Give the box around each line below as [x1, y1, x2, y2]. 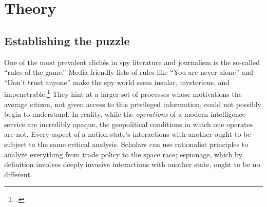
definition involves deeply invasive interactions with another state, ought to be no [4, 159, 260, 170]
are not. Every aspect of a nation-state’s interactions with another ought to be [4, 129, 251, 139]
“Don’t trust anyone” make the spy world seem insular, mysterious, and [4, 76, 230, 87]
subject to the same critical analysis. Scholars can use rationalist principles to [4, 138, 249, 149]
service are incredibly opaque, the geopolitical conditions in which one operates [4, 118, 253, 129]
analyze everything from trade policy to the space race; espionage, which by [4, 149, 242, 159]
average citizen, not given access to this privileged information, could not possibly [4, 98, 262, 109]
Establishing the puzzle [4, 32, 130, 48]
